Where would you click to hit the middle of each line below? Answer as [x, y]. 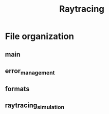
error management [30, 72]
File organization [40, 36]
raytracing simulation [35, 106]
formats [18, 89]
